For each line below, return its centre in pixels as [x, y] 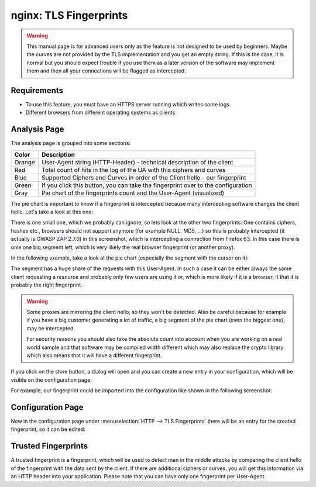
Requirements [37, 90]
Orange [25, 162]
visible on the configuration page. [51, 379]
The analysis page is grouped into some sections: [71, 143]
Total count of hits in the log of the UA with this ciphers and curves [134, 170]
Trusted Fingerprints [49, 446]
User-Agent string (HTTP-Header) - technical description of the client [138, 162]
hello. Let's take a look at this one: [52, 212]
